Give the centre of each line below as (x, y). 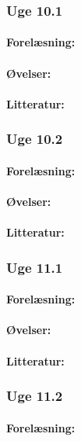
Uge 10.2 (35, 139)
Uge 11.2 (35, 396)
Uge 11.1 (35, 267)
